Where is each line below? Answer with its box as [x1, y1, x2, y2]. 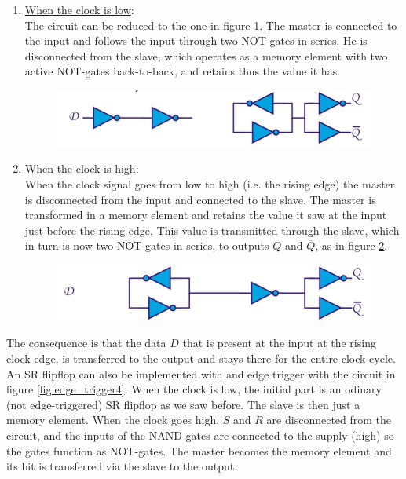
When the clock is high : [24, 160, 139, 177]
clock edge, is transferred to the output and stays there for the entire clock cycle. [6, 350, 396, 366]
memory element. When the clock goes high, [6, 411, 220, 428]
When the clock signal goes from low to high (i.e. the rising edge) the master [24, 176, 395, 192]
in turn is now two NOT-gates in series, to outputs [24, 237, 269, 254]
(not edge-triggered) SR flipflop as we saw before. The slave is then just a [6, 396, 360, 412]
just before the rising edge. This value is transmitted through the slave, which [24, 221, 400, 238]
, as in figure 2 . [315, 237, 388, 254]
